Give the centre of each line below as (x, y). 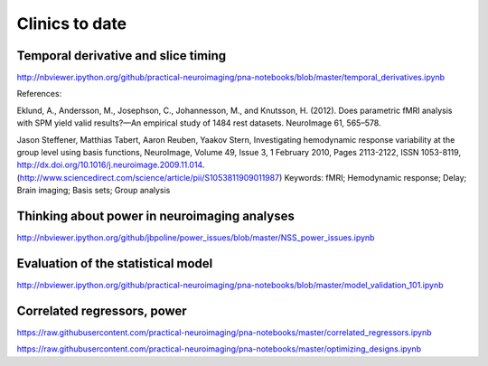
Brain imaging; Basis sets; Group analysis (94, 191)
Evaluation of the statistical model (115, 263)
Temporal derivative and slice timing (122, 56)
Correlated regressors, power (102, 310)
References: (39, 94)
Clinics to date (72, 23)
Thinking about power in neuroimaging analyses (156, 216)
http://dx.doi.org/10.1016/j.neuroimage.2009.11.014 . (111, 165)
